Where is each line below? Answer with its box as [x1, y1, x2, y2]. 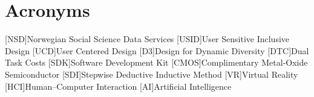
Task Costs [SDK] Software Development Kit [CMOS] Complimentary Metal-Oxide [5, 56, 308, 69]
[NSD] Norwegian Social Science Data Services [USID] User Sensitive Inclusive [5, 33, 290, 45]
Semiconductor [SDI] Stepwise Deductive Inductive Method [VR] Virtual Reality [5, 67, 298, 80]
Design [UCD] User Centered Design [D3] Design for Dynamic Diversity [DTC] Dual [5, 44, 309, 57]
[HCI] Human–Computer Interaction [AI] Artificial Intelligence [5, 80, 232, 92]
